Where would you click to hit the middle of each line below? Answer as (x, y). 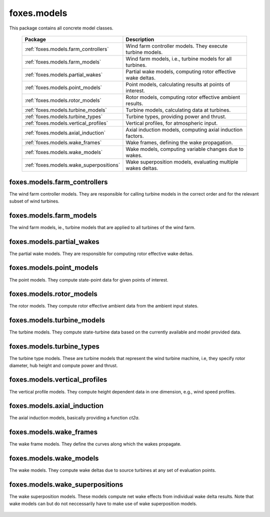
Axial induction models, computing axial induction (184, 129)
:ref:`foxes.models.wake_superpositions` (72, 165)
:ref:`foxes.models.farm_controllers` (67, 49)
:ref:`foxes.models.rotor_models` (63, 100)
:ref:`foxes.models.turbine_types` (64, 116)
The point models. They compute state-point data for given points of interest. (89, 279)
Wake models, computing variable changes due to (185, 149)
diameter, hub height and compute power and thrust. (63, 365)
